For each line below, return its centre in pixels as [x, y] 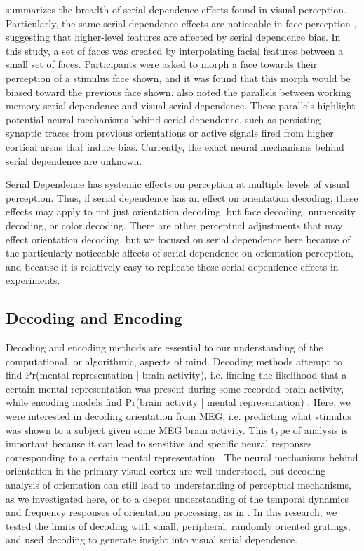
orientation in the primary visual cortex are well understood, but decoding [166, 471]
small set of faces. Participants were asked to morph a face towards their [162, 64]
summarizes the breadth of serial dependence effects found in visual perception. [176, 9]
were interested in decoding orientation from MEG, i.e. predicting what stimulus [178, 416]
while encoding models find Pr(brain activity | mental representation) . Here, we [178, 402]
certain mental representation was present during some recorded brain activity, [175, 388]
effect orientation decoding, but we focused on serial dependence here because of [178, 239]
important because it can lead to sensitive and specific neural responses [159, 443]
